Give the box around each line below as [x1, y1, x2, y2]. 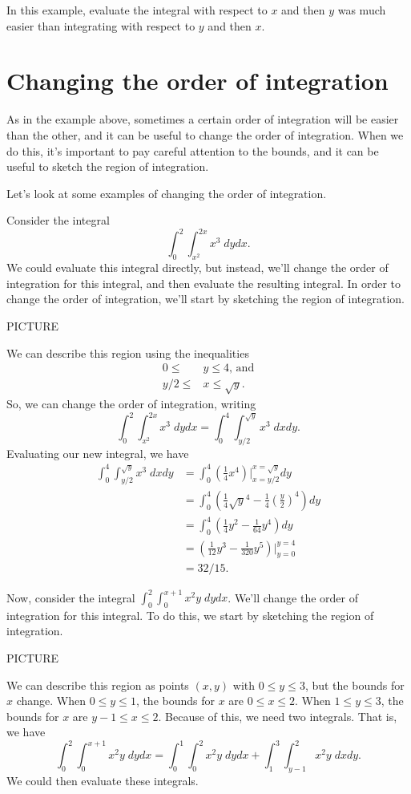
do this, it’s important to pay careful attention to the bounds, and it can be [6, 142, 379, 159]
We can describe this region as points [6, 676, 189, 693]
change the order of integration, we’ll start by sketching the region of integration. [6, 290, 405, 307]
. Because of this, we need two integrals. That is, [158, 707, 397, 724]
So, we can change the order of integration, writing [6, 395, 256, 411]
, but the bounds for [304, 676, 405, 693]
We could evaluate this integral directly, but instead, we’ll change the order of [6, 259, 389, 276]
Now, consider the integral [6, 589, 135, 605]
